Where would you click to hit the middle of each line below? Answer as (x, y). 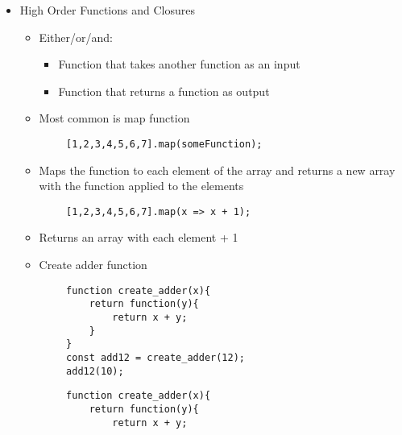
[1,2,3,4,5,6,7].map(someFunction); (164, 144)
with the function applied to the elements (141, 186)
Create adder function (93, 265)
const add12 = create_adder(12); (155, 357)
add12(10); (95, 371)
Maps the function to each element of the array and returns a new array (217, 170)
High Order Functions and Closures (107, 10)
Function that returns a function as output (164, 91)
